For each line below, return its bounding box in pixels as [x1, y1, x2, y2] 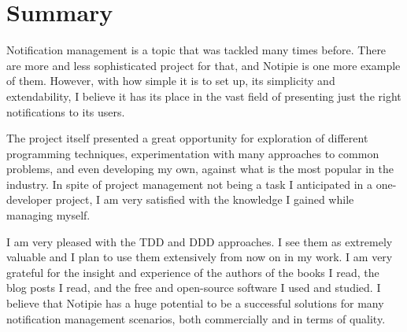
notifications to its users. [6, 103, 125, 120]
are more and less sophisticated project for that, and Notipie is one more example [6, 57, 401, 73]
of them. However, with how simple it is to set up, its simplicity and [6, 72, 335, 89]
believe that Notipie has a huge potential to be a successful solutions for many [6, 295, 384, 312]
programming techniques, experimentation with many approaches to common [6, 145, 379, 161]
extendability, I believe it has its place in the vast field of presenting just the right [6, 87, 401, 104]
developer [6, 191, 52, 208]
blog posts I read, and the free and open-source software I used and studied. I [6, 279, 381, 296]
